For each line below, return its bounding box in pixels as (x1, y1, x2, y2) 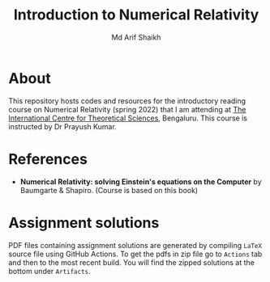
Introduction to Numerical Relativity (13, 6, 259, 24)
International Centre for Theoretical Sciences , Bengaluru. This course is (8, 113, 248, 123)
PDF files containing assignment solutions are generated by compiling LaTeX (8, 240, 262, 250)
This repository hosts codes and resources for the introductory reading (8, 95, 246, 106)
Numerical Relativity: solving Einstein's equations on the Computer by (19, 176, 262, 187)
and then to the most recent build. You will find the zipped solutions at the (8, 257, 255, 267)
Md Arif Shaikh (111, 32, 161, 42)
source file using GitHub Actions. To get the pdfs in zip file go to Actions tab (8, 249, 263, 259)
